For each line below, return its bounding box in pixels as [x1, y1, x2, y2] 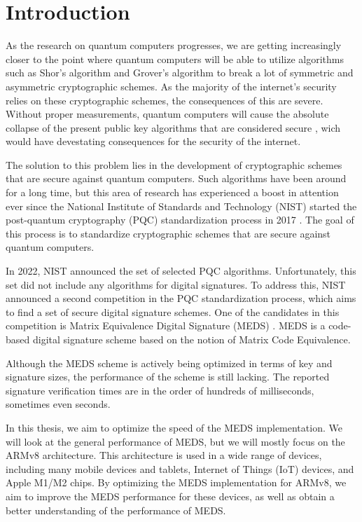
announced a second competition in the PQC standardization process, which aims [6, 291, 356, 305]
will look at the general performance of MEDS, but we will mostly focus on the [6, 434, 345, 448]
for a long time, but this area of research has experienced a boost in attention [6, 185, 339, 200]
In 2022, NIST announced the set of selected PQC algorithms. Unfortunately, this [6, 263, 356, 278]
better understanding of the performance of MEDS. [6, 502, 226, 517]
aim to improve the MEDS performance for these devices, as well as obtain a [6, 488, 335, 503]
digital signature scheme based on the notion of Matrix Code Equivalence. [32, 332, 351, 346]
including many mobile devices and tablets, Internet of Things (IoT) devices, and [6, 461, 354, 476]
